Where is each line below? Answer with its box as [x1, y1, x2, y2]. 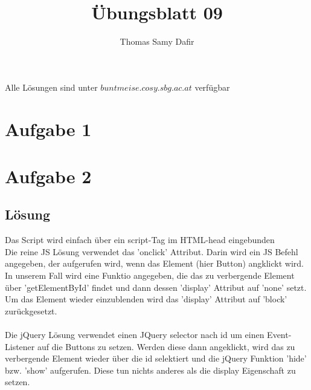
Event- [267, 328, 292, 341]
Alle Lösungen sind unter [5, 80, 98, 93]
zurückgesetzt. [5, 304, 57, 317]
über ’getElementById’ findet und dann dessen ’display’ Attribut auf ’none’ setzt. [5, 281, 307, 293]
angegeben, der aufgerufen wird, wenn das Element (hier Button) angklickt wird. [5, 257, 304, 270]
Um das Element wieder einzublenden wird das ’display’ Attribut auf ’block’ [5, 293, 287, 305]
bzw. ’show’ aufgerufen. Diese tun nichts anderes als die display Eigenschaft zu [5, 363, 296, 376]
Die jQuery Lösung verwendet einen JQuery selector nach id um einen [5, 328, 265, 341]
